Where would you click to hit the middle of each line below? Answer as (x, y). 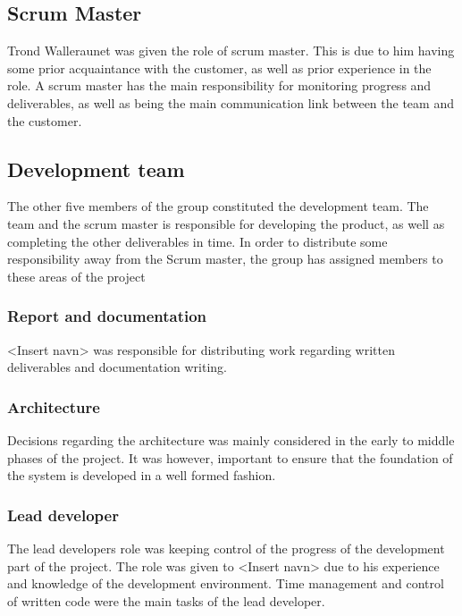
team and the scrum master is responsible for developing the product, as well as (226, 223)
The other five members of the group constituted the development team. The (218, 206)
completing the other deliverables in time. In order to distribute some (197, 241)
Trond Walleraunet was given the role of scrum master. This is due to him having (231, 51)
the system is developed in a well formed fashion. (142, 475)
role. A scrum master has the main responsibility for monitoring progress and (219, 85)
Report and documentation (107, 316)
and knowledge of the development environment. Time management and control (226, 583)
